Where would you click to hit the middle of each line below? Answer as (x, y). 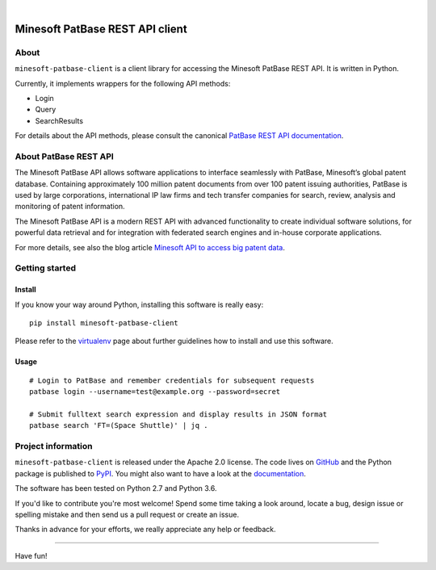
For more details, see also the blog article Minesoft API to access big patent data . (150, 247)
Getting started (46, 268)
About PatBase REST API (65, 156)
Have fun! (31, 555)
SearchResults (59, 120)
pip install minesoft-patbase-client (104, 323)
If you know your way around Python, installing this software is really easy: (139, 304)
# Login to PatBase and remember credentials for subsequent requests (172, 380)
